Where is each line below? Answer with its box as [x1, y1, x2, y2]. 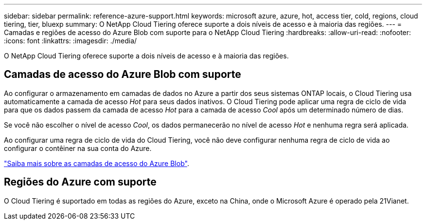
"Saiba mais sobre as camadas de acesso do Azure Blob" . [4, 159, 189, 168]
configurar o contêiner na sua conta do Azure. [4, 144, 152, 152]
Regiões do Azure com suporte [4, 176, 157, 188]
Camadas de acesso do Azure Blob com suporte [4, 68, 241, 81]
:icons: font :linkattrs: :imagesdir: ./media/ [4, 37, 137, 45]
